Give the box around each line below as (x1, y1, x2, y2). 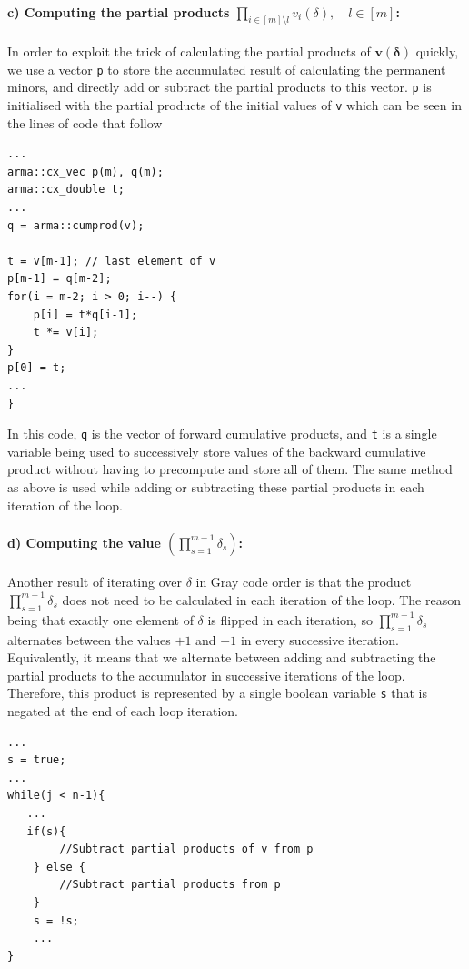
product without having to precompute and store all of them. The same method (7, 459, 453, 479)
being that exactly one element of (7, 610, 194, 629)
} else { (33, 860, 85, 873)
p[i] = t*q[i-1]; (33, 308, 138, 321)
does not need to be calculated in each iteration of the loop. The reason (62, 590, 461, 609)
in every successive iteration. (240, 630, 399, 649)
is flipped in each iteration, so (207, 610, 373, 629)
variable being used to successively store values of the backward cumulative (7, 441, 426, 460)
